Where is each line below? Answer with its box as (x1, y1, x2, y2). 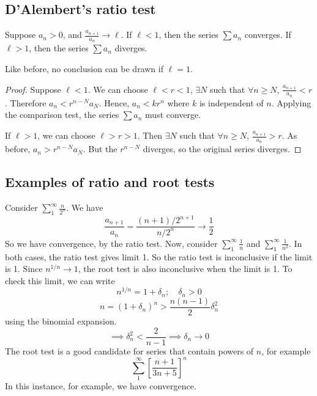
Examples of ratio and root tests (5, 172, 215, 191)
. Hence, (99, 96, 130, 109)
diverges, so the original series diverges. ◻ (143, 142, 302, 155)
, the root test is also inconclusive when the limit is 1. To (78, 262, 293, 275)
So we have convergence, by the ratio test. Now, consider (5, 237, 218, 249)
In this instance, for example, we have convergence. (5, 380, 196, 392)
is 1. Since (5, 262, 43, 275)
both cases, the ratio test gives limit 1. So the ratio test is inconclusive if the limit (5, 250, 313, 263)
